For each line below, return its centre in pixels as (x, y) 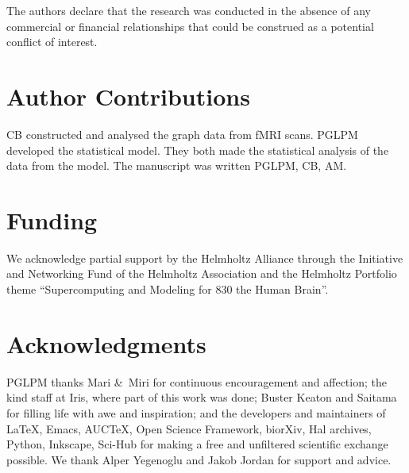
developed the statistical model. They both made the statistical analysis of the (198, 150)
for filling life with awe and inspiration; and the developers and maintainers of (196, 412)
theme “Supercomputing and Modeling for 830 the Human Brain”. (168, 289)
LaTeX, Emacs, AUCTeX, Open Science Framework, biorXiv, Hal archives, (189, 428)
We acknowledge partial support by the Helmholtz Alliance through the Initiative (205, 258)
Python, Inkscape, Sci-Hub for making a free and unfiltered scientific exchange (197, 444)
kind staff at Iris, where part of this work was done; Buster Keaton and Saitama (202, 397)
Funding (52, 219)
